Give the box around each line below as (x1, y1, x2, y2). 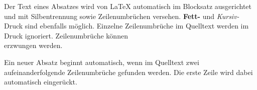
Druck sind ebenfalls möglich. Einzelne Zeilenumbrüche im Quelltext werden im (4, 20, 249, 31)
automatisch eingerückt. (4, 76, 77, 87)
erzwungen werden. (4, 40, 63, 50)
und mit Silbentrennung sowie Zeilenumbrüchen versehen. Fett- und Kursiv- (4, 10, 239, 21)
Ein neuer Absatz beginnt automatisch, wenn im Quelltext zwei (4, 56, 199, 67)
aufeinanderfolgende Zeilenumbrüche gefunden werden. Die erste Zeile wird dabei (4, 66, 253, 77)
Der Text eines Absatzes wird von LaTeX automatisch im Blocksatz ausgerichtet (4, 1, 252, 11)
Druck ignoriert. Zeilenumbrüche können (4, 30, 128, 40)
